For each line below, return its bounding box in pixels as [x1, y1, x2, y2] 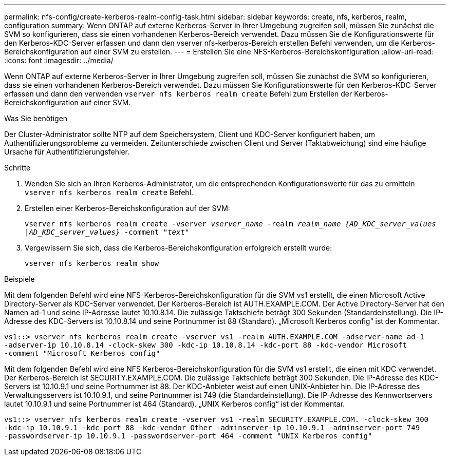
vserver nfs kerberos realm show [25, 259, 159, 267]
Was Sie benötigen [4, 114, 68, 123]
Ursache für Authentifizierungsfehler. [4, 147, 130, 156]
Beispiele [4, 275, 35, 283]
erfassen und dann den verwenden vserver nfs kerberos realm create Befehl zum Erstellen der [4, 89, 352, 98]
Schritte [4, 163, 31, 172]
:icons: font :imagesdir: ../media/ [4, 56, 114, 65]
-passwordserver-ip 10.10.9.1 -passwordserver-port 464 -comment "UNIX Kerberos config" [4, 432, 372, 440]
